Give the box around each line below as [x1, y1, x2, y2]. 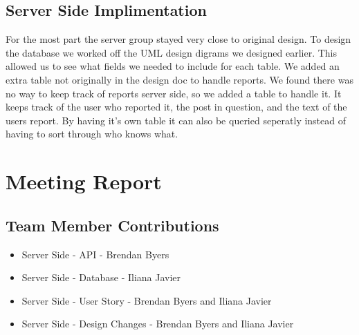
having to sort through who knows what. [6, 126, 178, 141]
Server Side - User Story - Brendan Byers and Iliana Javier [21, 293, 272, 307]
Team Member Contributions [6, 214, 219, 236]
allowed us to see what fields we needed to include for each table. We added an [6, 59, 340, 73]
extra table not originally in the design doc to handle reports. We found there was [6, 72, 353, 86]
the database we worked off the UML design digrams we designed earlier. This [6, 45, 338, 59]
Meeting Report [6, 167, 162, 195]
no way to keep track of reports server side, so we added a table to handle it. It [6, 86, 342, 100]
